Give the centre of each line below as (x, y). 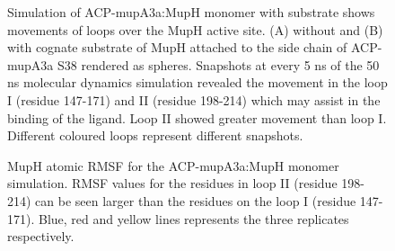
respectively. (41, 236)
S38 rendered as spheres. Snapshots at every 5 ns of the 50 (218, 64)
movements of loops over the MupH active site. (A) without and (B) (195, 29)
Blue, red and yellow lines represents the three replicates (193, 218)
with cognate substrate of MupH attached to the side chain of (177, 47)
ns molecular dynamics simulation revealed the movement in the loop (197, 82)
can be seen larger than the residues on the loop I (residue (196, 200)
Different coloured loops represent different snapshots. (155, 135)
